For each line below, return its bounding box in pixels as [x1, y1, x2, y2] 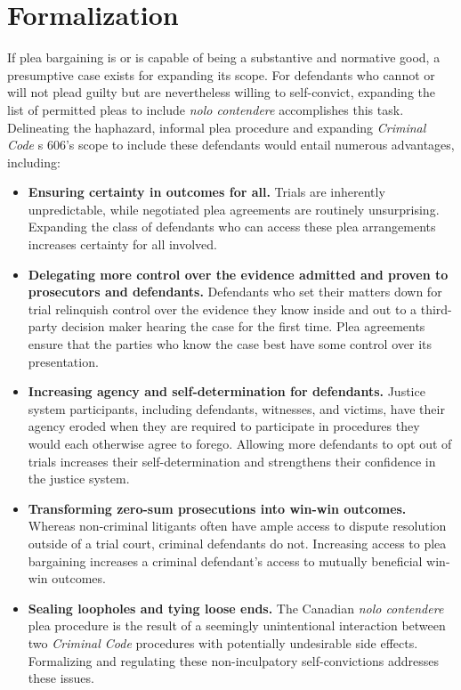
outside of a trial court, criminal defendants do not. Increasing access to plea [28, 533, 447, 552]
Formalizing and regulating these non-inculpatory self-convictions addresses [28, 651, 440, 670]
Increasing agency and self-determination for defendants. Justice [28, 382, 425, 401]
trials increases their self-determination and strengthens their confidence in [28, 451, 436, 470]
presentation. [28, 352, 99, 370]
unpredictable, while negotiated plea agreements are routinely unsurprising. [28, 199, 440, 218]
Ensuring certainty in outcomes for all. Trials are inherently [28, 183, 385, 201]
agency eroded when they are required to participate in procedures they [28, 417, 420, 435]
